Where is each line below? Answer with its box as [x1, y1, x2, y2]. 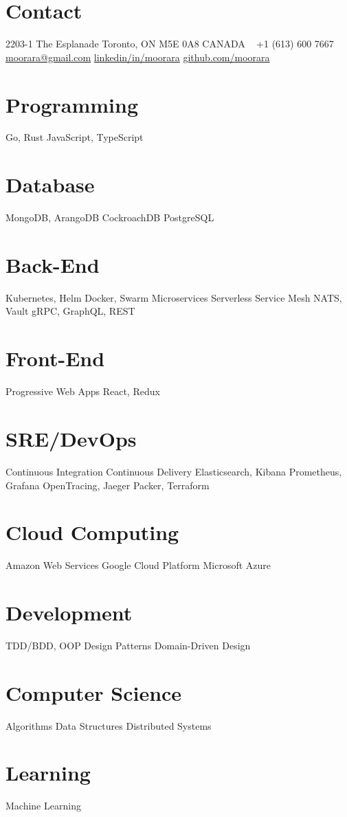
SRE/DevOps [5, 424, 137, 452]
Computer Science [5, 678, 182, 706]
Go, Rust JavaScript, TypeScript [5, 130, 144, 144]
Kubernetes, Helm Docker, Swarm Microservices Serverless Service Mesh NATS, [5, 290, 342, 304]
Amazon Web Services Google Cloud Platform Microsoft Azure [5, 558, 271, 572]
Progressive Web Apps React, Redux [5, 384, 160, 399]
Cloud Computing [5, 518, 179, 546]
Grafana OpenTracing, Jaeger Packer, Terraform [5, 478, 210, 492]
